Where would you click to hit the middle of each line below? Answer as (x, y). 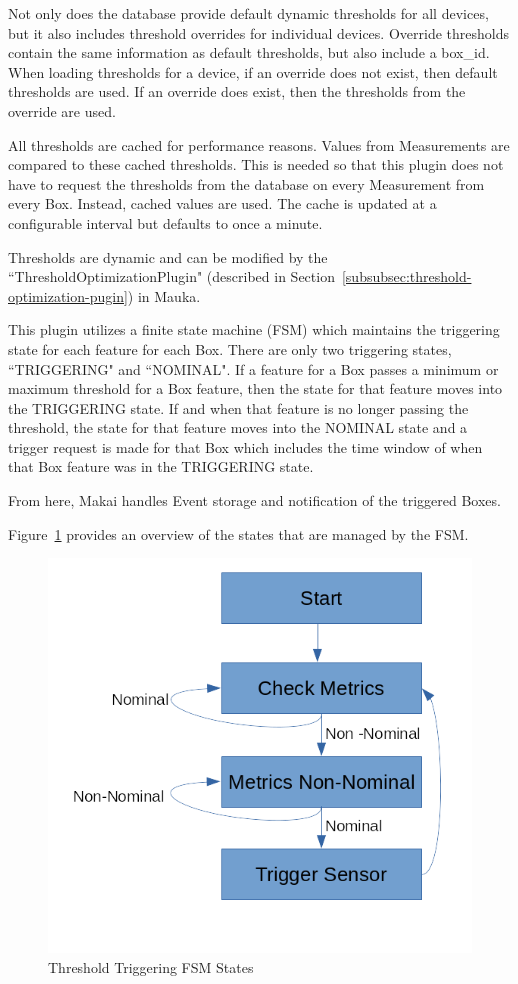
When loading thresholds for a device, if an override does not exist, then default (253, 71)
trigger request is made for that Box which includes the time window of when (245, 446)
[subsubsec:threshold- (406, 276)
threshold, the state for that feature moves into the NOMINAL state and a (238, 427)
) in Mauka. (164, 295)
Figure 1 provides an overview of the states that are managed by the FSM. (238, 533)
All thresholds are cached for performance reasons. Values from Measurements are (259, 144)
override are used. (62, 110)
